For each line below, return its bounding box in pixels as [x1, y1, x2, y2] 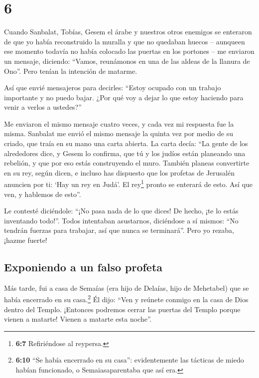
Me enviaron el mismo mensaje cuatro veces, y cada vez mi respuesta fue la [4, 118, 234, 129]
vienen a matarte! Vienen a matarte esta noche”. [4, 314, 152, 324]
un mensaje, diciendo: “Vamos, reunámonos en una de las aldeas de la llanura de [4, 55, 250, 66]
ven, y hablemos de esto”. [4, 189, 81, 199]
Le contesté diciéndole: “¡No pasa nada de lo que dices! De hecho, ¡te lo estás [4, 205, 239, 216]
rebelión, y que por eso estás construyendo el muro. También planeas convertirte [4, 158, 250, 168]
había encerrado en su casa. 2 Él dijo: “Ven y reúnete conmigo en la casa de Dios [4, 293, 249, 305]
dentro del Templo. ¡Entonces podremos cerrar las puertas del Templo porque [4, 304, 241, 314]
